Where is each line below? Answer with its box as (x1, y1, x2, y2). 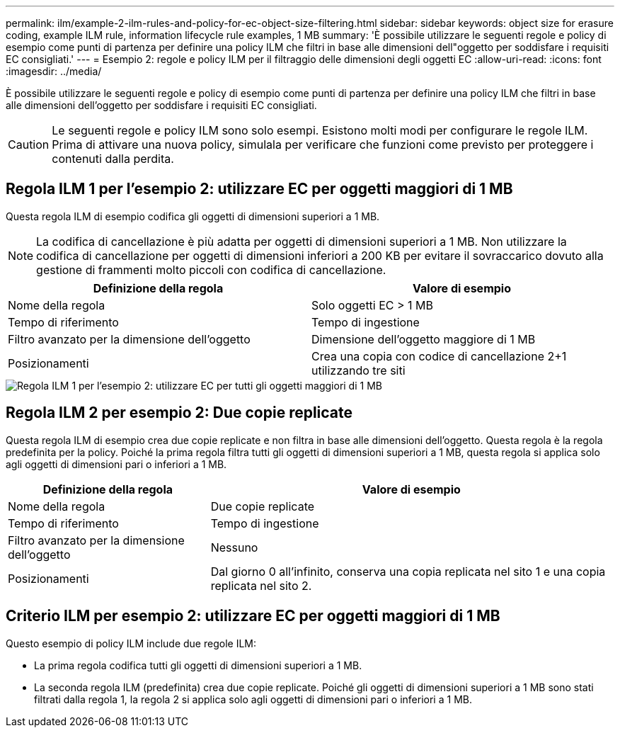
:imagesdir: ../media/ (6, 65, 102, 77)
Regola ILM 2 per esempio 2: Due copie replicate (6, 404, 353, 422)
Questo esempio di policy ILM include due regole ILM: (6, 637, 256, 649)
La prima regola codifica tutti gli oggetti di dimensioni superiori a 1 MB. (34, 659, 362, 671)
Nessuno (210, 540, 258, 555)
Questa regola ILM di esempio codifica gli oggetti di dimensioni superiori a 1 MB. (6, 210, 380, 222)
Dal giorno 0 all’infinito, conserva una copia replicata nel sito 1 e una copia (210, 564, 606, 579)
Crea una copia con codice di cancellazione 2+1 (311, 348, 567, 363)
